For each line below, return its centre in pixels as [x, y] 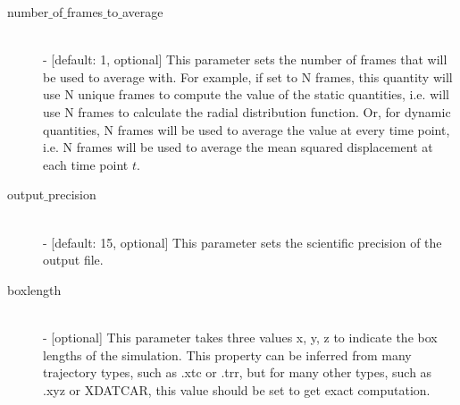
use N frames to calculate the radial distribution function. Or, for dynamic [247, 111]
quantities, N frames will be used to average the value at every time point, [247, 129]
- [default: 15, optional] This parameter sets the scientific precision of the [243, 242]
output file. [73, 260]
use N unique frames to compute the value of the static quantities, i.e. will [246, 94]
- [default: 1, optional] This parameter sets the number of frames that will [245, 59]
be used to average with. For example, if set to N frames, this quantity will [248, 76]
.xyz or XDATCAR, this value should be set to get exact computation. [237, 389]
